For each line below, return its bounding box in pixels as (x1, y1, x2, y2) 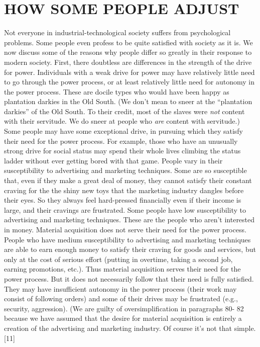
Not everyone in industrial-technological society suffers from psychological (4, 27, 231, 38)
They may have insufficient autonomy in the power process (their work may (4, 283, 237, 294)
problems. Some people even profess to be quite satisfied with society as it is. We (4, 37, 253, 47)
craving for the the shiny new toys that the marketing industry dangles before (4, 185, 244, 195)
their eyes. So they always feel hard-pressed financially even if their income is (4, 195, 241, 205)
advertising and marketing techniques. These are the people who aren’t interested (4, 214, 255, 225)
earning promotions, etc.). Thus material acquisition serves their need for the (4, 264, 241, 274)
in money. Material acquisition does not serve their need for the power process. (4, 224, 246, 234)
